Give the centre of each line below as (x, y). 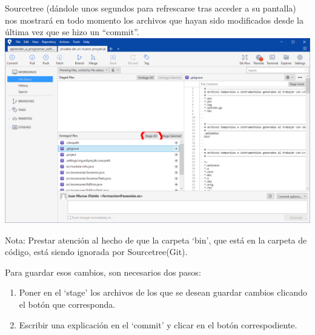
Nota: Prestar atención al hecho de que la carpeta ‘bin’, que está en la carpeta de (156, 240)
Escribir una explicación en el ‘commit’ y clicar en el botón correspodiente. (158, 324)
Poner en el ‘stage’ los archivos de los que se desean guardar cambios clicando (163, 292)
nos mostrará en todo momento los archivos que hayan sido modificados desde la (154, 20)
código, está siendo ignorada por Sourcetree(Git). (96, 252)
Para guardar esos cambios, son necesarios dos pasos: (103, 272)
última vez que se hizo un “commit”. (72, 32)
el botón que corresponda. (67, 304)
